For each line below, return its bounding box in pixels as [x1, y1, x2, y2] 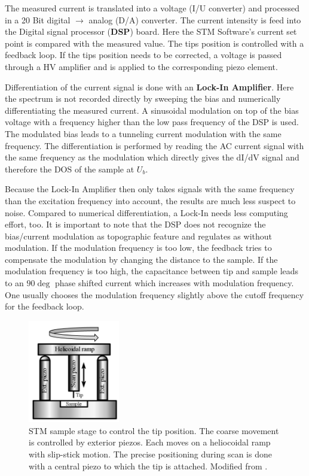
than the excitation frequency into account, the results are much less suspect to [5, 194, 296, 207]
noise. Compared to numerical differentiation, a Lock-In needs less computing [5, 206, 288, 219]
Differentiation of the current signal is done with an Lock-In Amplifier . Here [5, 80, 294, 93]
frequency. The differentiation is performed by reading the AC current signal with [5, 139, 304, 151]
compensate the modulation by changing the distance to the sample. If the [5, 253, 278, 265]
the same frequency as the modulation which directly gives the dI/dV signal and [5, 151, 299, 163]
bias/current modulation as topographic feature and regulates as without [5, 229, 272, 242]
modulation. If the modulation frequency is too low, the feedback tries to [5, 241, 272, 254]
